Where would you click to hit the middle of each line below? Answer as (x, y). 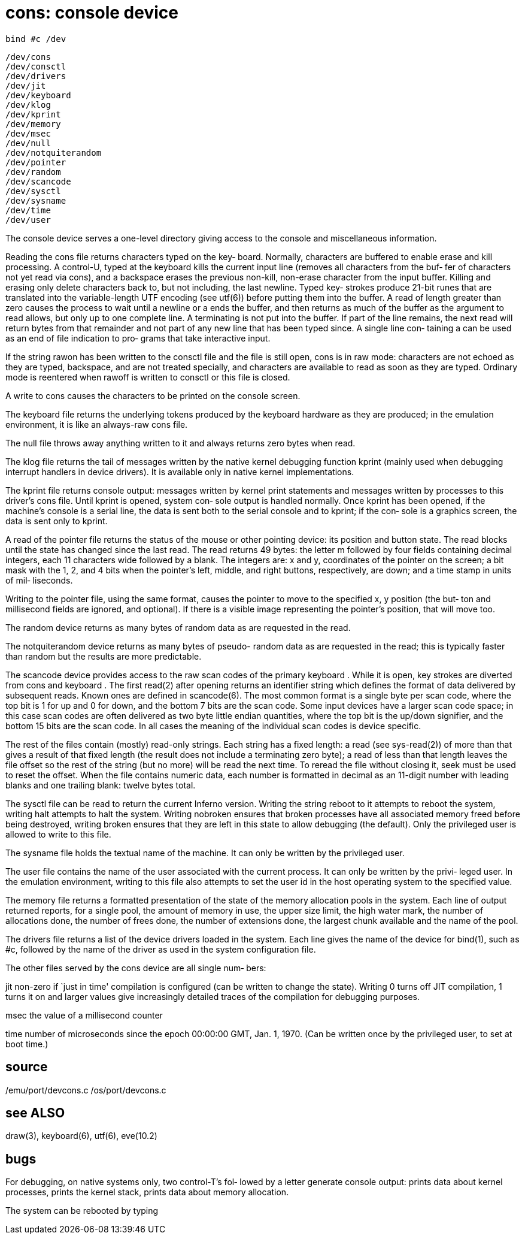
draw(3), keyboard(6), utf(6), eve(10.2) (81, 1136)
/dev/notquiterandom (54, 152)
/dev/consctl (36, 66)
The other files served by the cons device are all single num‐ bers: (136, 968)
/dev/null (28, 143)
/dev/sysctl (33, 191)
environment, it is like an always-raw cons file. (97, 424)
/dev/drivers (36, 76)
